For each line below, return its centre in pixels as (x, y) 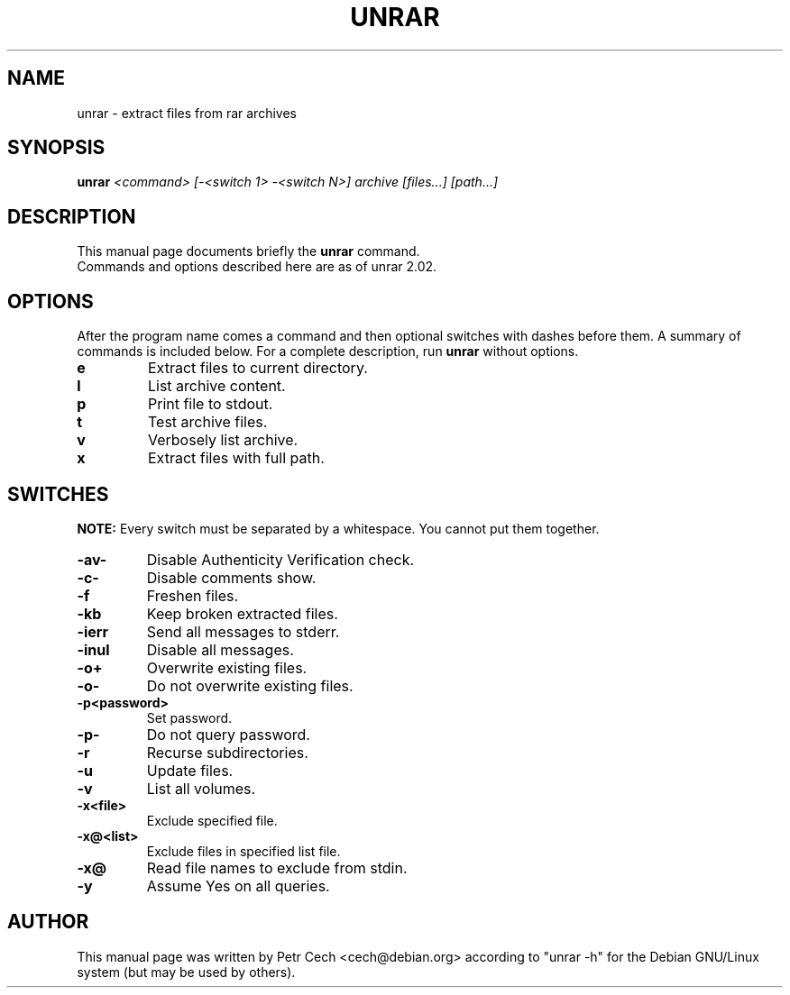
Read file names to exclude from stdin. (277, 867)
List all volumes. (201, 788)
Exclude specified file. (212, 820)
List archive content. (216, 386)
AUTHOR (48, 922)
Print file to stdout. (210, 404)
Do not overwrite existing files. (250, 685)
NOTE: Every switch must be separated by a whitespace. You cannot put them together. (338, 528)
